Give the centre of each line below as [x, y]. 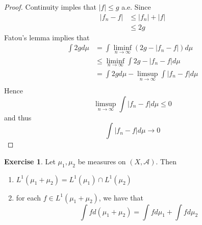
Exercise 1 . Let [30, 161]
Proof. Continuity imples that [50, 7]
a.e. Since [136, 7]
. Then [166, 161]
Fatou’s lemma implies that [47, 37]
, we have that [121, 197]
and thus [18, 117]
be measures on [102, 161]
